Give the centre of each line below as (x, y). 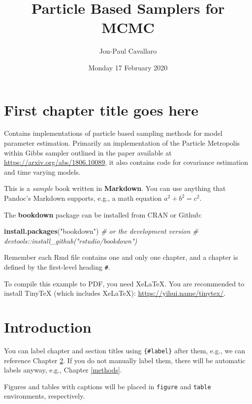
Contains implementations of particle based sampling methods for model (113, 133)
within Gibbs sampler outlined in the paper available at (88, 152)
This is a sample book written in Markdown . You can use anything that (115, 188)
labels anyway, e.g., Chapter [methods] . (63, 370)
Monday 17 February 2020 (128, 67)
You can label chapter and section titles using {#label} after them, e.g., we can (125, 350)
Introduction (48, 327)
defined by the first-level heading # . (57, 266)
